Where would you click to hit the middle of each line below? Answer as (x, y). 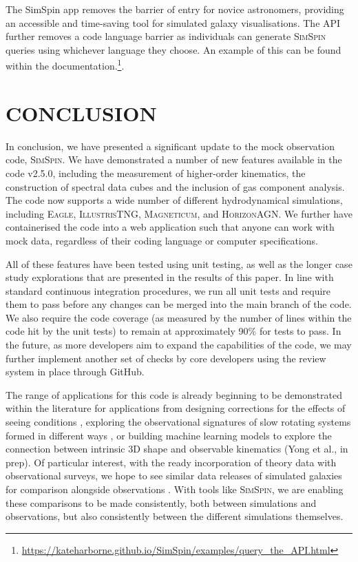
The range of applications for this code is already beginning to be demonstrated (174, 394)
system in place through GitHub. (75, 372)
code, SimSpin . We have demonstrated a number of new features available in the (174, 159)
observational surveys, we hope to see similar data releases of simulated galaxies (174, 476)
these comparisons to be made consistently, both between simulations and (161, 502)
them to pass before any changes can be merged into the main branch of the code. (179, 304)
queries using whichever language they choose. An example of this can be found (173, 49)
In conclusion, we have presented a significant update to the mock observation (170, 146)
